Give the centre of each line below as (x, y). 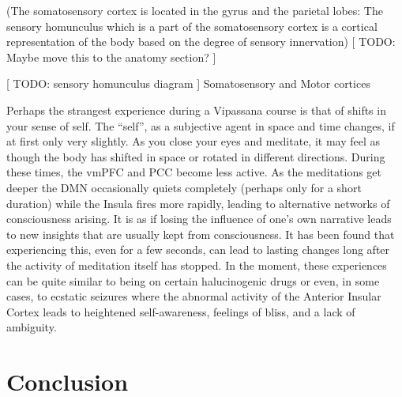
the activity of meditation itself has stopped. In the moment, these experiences (197, 265)
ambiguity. (32, 327)
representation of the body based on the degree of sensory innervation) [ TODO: (201, 42)
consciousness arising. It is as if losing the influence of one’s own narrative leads (199, 219)
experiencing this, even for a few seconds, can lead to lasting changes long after (198, 250)
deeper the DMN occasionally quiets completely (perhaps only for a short (184, 187)
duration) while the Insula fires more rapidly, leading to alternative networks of (198, 203)
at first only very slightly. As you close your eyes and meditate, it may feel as (193, 141)
